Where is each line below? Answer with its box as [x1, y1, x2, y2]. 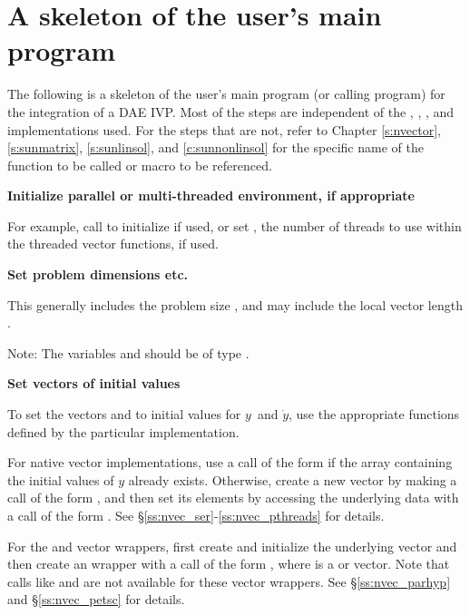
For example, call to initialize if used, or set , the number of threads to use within [7, 216, 462, 235]
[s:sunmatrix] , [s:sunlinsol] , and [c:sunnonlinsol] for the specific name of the [7, 138, 424, 157]
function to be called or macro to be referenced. [7, 155, 272, 174]
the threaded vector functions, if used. [7, 234, 219, 253]
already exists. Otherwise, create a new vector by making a [128, 470, 457, 489]
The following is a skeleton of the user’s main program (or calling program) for [7, 84, 446, 103]
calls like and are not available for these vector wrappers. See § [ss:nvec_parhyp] [7, 571, 451, 591]
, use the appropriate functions [289, 405, 460, 424]
